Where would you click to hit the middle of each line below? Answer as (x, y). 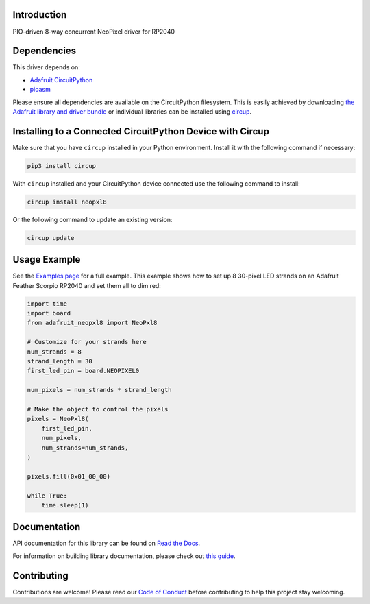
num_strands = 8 (54, 352)
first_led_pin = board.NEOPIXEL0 (83, 371)
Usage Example (47, 259)
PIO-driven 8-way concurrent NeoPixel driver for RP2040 (94, 32)
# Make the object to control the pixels (98, 409)
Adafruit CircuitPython (61, 80)
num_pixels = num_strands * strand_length (99, 390)
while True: (47, 496)
